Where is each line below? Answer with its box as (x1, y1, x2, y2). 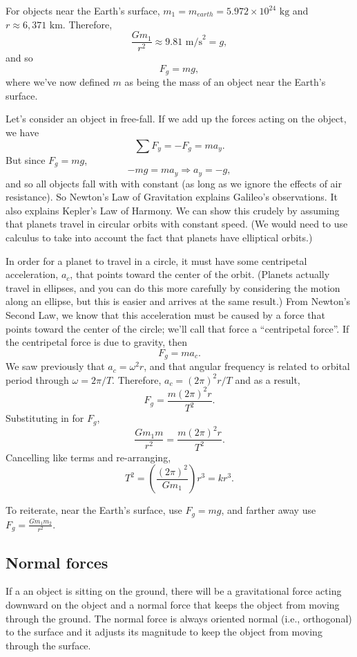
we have (6, 125, 39, 140)
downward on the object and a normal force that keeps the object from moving (6, 597, 340, 611)
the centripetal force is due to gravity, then (6, 335, 188, 349)
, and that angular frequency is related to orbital (144, 359, 350, 373)
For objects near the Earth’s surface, (6, 3, 160, 17)
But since (6, 152, 46, 167)
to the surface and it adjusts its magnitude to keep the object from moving (6, 624, 322, 639)
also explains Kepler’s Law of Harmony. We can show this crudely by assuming (6, 203, 340, 217)
